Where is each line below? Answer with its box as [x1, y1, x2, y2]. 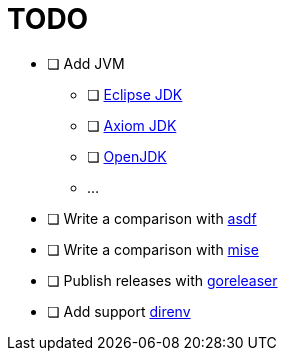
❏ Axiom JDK [87, 116, 177, 134]
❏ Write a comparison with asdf [47, 209, 257, 227]
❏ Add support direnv [47, 302, 191, 320]
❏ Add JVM [47, 54, 125, 72]
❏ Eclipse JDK [87, 85, 183, 103]
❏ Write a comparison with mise [47, 240, 259, 258]
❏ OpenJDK [87, 147, 167, 165]
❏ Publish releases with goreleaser [47, 271, 278, 289]
